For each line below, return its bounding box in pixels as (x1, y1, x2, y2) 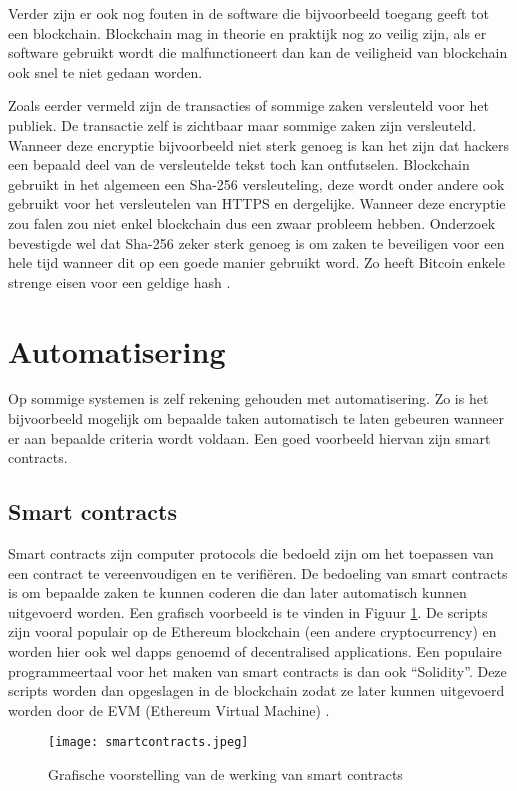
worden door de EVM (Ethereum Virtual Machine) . (8, 699, 330, 720)
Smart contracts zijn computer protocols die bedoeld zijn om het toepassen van (8, 543, 494, 564)
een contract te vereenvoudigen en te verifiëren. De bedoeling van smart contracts (8, 562, 508, 583)
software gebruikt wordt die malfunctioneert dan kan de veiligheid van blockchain (8, 42, 508, 63)
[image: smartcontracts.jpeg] (48, 735, 249, 750)
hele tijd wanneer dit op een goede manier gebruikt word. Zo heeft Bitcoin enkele (8, 252, 505, 273)
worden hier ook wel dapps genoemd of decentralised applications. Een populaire (8, 640, 502, 661)
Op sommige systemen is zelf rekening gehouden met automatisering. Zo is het (8, 388, 489, 409)
